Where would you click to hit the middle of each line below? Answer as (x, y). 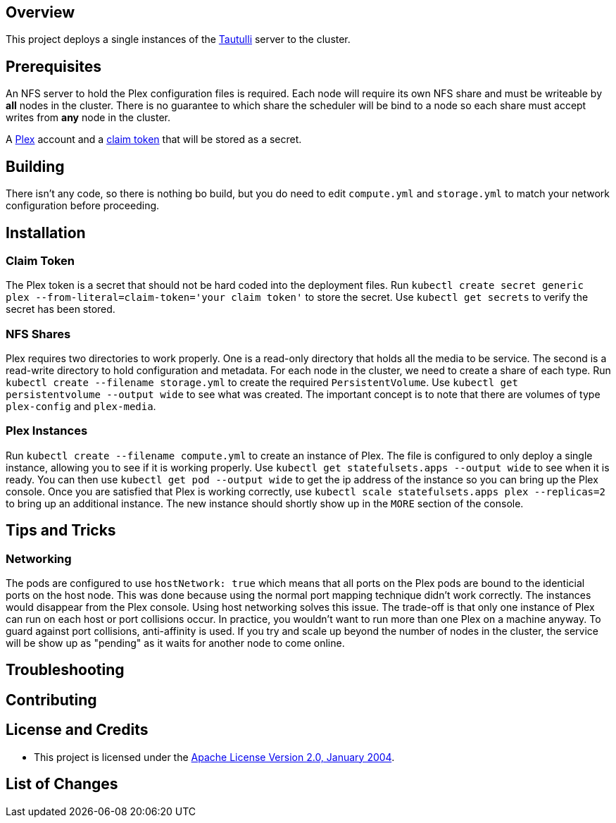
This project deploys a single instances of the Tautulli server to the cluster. (178, 39)
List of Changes (62, 784)
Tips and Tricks (61, 531)
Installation (46, 233)
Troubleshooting (65, 670)
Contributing (51, 700)
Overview (40, 12)
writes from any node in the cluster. (88, 118)
